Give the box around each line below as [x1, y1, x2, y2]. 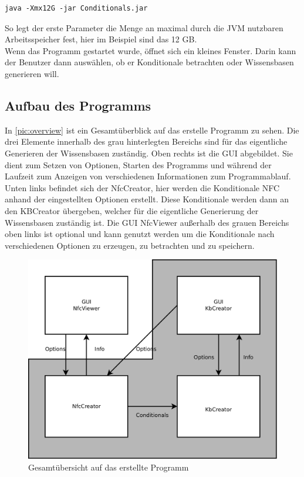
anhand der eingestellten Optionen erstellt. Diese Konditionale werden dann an [5, 193, 289, 205]
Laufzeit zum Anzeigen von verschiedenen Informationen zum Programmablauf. [5, 170, 291, 182]
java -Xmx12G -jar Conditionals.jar [5, 4, 148, 12]
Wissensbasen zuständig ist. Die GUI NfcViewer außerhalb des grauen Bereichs [5, 216, 289, 228]
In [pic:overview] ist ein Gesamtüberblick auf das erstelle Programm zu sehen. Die [5, 124, 299, 136]
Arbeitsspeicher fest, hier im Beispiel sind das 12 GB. [5, 33, 197, 45]
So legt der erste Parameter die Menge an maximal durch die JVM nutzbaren [5, 21, 283, 34]
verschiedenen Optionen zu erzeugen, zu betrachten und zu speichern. [5, 239, 255, 251]
